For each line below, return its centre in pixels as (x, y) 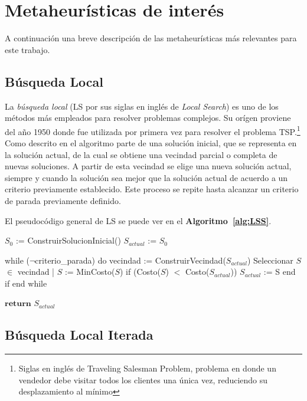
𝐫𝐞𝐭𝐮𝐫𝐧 (18, 304)
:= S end (280, 272)
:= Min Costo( (90, 272)
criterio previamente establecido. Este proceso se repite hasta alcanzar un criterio (152, 189)
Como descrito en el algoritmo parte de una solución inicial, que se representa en (151, 142)
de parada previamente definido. (63, 200)
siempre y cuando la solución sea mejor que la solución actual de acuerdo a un (146, 177)
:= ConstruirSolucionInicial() (68, 240)
